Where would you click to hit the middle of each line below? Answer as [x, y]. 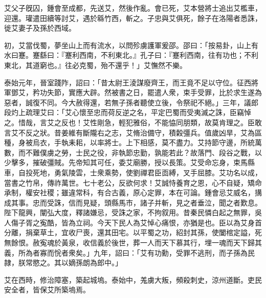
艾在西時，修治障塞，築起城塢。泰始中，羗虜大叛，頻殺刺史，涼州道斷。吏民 [133, 279]
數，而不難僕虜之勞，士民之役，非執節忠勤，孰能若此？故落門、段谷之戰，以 [133, 152]
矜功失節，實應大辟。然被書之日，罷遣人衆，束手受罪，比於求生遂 [143, 92]
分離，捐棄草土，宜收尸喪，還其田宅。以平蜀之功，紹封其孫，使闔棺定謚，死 [133, 232]
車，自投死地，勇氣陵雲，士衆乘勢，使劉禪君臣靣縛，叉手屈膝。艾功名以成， [133, 172]
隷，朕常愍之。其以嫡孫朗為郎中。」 [63, 262]
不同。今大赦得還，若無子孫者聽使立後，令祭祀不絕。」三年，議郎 [149, 102]
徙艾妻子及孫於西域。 [40, 28]
